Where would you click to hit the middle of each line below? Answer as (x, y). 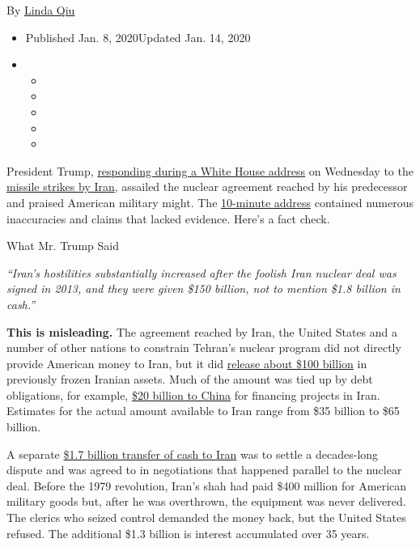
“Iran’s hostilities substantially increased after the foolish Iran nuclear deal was (202, 272)
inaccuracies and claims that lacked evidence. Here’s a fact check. (168, 218)
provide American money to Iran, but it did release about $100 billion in (187, 363)
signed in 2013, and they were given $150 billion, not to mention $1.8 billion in (204, 288)
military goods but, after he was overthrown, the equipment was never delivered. (206, 501)
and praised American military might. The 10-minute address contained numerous (210, 202)
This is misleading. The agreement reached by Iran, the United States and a (202, 331)
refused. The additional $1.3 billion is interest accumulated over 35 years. (188, 533)
